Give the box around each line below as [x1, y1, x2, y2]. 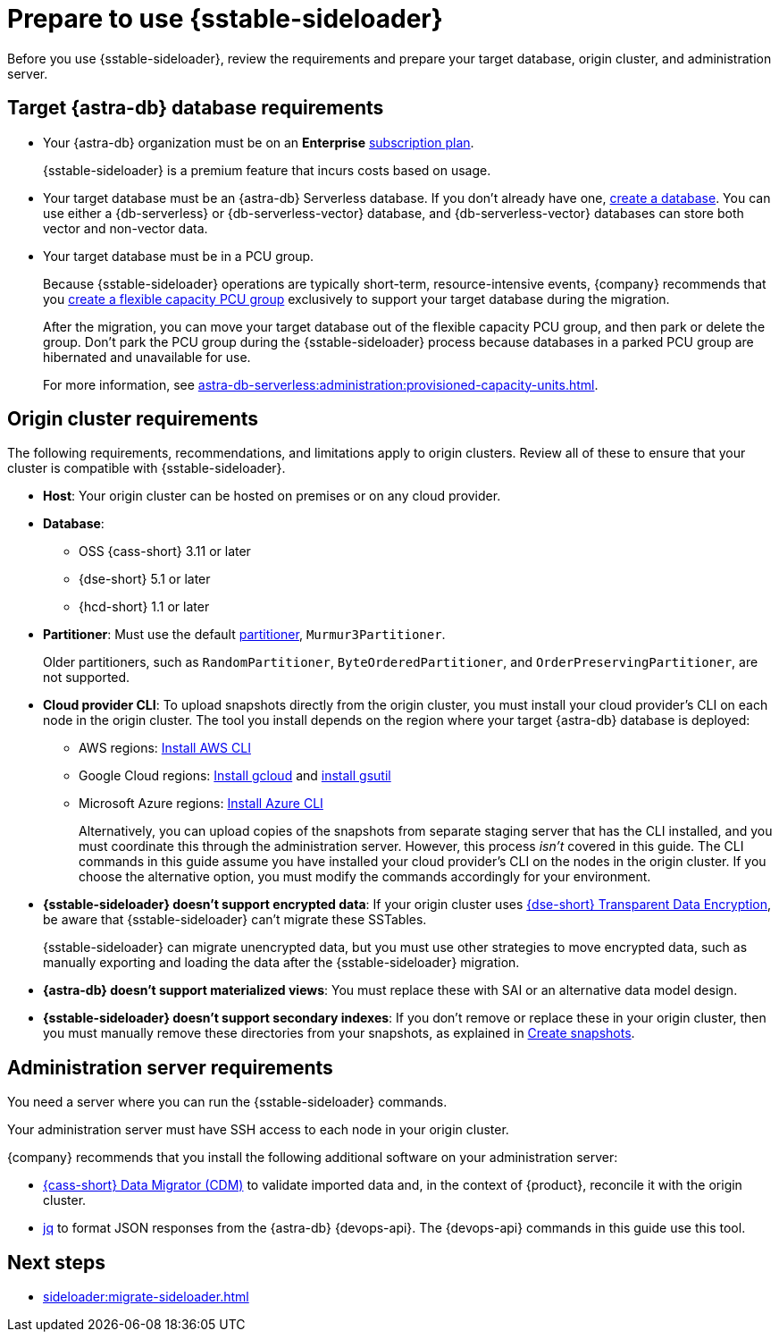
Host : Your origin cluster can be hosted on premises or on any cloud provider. [43, 488, 501, 504]
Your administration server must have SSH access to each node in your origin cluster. [7, 1122, 509, 1138]
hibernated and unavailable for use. [43, 349, 251, 365]
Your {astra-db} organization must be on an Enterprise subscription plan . [43, 134, 474, 150]
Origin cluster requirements [7, 408, 259, 431]
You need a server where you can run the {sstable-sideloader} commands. [7, 1094, 448, 1110]
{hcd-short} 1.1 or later [79, 599, 210, 615]
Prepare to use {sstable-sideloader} [7, 4, 443, 34]
